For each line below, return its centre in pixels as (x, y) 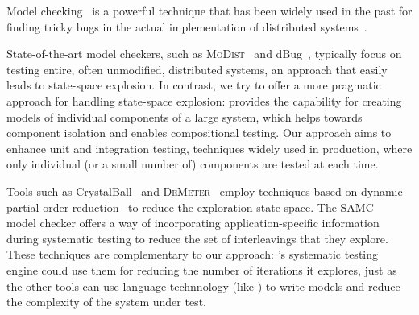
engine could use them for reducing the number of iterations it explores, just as (202, 269)
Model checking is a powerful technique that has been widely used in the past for (209, 10)
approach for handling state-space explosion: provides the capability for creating (204, 100)
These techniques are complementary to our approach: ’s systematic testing (193, 254)
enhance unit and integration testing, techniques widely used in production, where (209, 148)
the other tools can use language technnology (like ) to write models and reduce (203, 286)
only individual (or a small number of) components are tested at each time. (193, 164)
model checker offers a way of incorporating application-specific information (193, 223)
